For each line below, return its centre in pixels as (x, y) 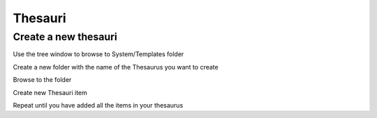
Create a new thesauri (65, 37)
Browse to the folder (42, 80)
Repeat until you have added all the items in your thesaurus (98, 105)
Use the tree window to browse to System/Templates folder (98, 54)
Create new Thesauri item (50, 92)
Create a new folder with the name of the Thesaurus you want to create (116, 67)
